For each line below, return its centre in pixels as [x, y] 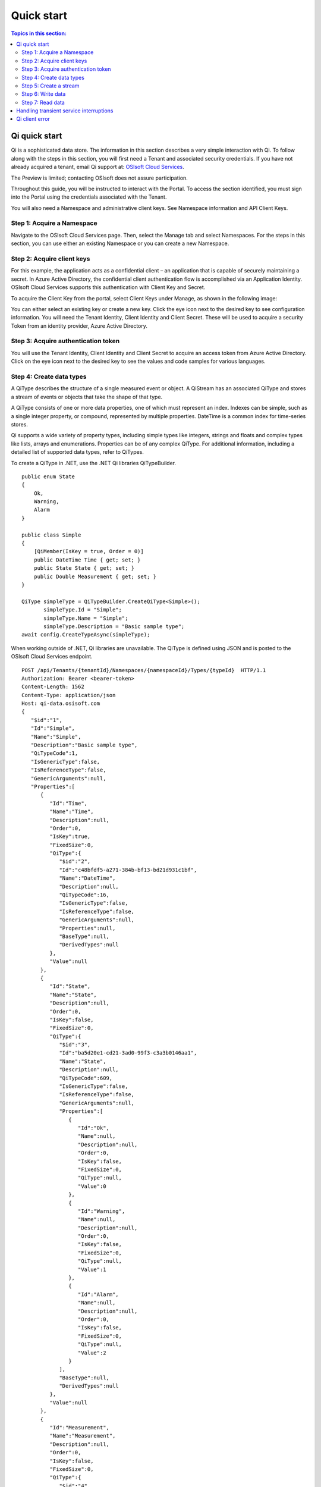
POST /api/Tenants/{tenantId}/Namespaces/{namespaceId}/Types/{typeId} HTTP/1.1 [144, 670]
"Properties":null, [87, 928]
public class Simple [51, 535]
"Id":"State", [70, 986]
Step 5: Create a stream [51, 86]
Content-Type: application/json [69, 695]
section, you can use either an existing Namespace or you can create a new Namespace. [120, 243]
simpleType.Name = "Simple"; [86, 618]
